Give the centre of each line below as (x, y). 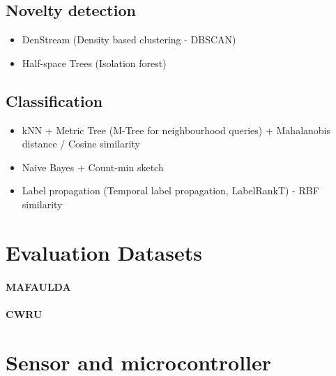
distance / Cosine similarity (81, 144)
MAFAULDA (38, 286)
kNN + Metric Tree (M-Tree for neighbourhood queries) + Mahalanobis (176, 130)
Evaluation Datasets (104, 252)
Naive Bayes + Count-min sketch (93, 167)
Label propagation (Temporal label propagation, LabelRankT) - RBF (170, 190)
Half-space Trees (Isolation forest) (94, 63)
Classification (54, 100)
